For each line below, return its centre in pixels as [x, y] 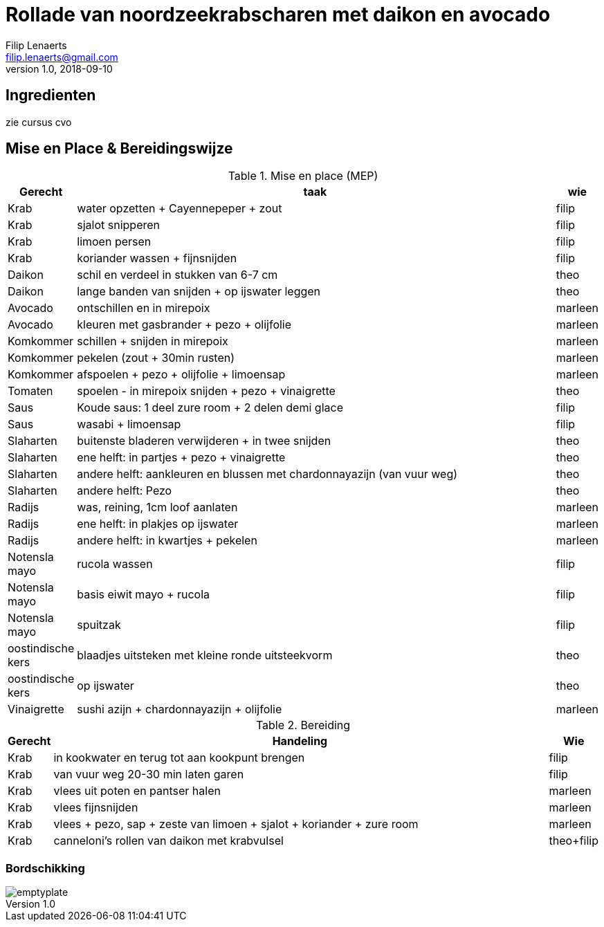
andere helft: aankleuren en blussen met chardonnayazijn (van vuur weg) [267, 474]
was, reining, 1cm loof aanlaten [157, 507]
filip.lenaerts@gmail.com [62, 57]
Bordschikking [45, 868]
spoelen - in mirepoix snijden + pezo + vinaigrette [206, 391]
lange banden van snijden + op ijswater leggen [199, 292]
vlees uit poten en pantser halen [137, 791]
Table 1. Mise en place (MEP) [303, 176]
